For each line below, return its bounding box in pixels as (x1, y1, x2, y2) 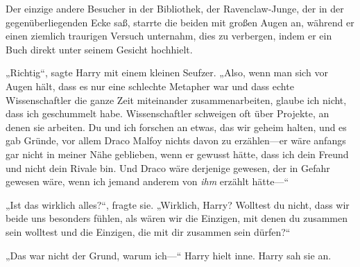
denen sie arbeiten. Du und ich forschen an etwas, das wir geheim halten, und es (6, 119, 347, 134)
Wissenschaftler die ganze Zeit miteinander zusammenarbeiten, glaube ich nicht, (6, 92, 347, 107)
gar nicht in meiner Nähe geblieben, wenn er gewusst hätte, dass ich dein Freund (6, 146, 349, 161)
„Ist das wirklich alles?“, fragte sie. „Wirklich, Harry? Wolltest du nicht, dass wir (6, 197, 350, 212)
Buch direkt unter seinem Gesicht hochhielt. (6, 42, 193, 56)
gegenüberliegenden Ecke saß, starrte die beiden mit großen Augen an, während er (6, 15, 354, 29)
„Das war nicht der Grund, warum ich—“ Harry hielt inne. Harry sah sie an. (6, 248, 332, 262)
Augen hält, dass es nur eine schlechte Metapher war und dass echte (6, 78, 294, 93)
